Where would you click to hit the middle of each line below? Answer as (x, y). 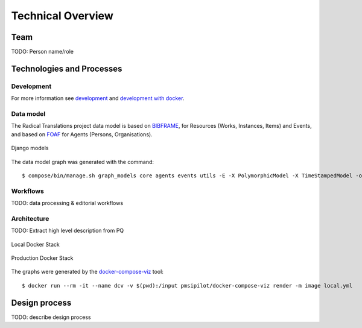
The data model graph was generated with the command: (82, 162)
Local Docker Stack (36, 244)
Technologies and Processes (67, 68)
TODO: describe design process (51, 317)
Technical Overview (62, 16)
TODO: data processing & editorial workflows (67, 203)
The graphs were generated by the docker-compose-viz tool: (87, 272)
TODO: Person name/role (42, 52)
